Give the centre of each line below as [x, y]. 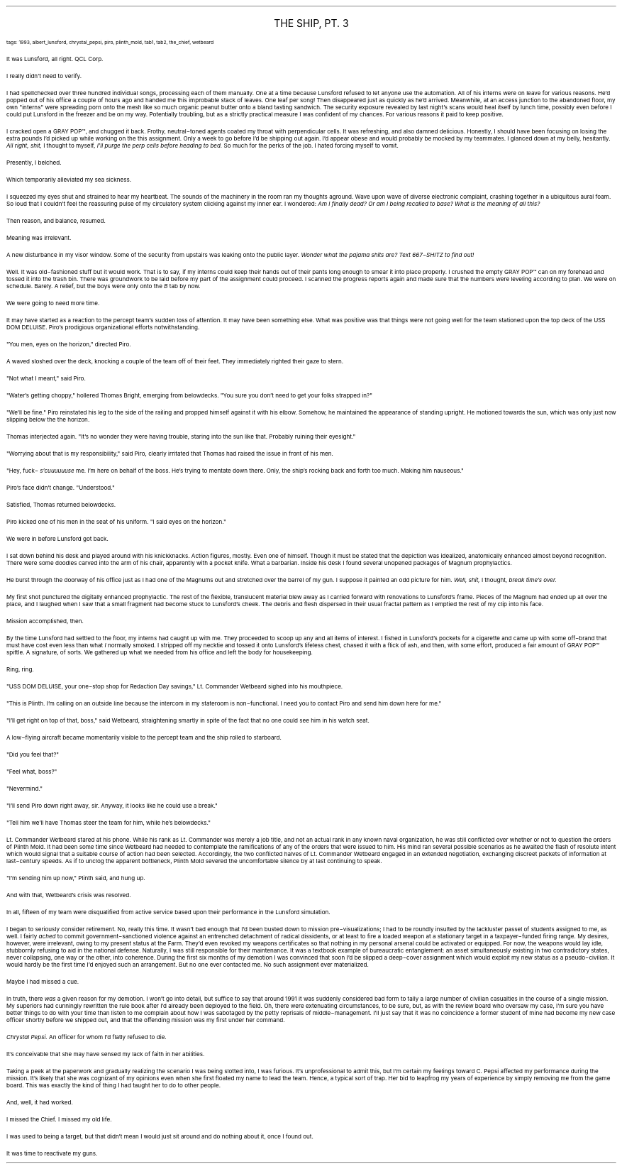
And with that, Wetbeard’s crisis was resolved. [69, 895]
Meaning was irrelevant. [39, 238]
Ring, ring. [20, 669]
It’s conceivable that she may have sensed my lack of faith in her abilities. [106, 1054]
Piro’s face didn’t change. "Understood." [61, 488]
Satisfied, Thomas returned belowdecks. [61, 505]
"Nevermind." [24, 789]
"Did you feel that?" [33, 754]
